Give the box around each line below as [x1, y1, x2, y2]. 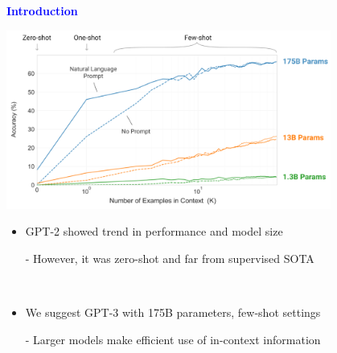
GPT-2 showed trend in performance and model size [25, 223, 283, 240]
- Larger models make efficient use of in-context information [25, 330, 321, 347]
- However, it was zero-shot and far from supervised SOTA [25, 249, 314, 266]
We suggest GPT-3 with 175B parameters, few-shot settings [25, 304, 321, 321]
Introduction [6, 2, 78, 18]
